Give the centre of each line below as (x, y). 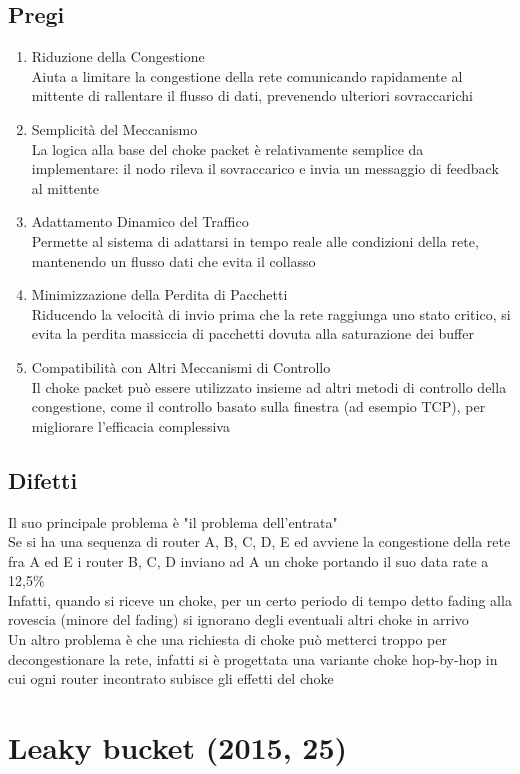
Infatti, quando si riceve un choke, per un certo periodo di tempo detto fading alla (260, 599)
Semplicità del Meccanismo (114, 128)
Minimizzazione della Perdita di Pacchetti (159, 294)
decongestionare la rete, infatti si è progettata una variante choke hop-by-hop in (253, 658)
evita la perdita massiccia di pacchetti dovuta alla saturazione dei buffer (252, 333)
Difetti (43, 479)
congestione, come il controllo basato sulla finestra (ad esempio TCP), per (258, 406)
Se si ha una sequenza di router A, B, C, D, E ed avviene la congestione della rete (259, 541)
